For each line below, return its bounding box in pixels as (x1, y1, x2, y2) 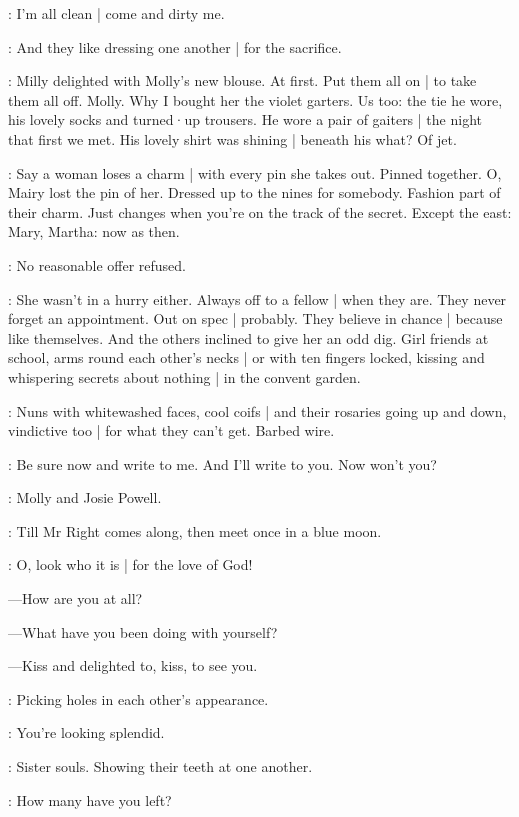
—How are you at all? (8, 588, 143, 609)
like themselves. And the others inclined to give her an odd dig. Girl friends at (8, 327, 489, 348)
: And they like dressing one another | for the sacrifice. (8, 36, 342, 57)
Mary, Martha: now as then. (8, 221, 180, 242)
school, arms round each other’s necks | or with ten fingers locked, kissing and (8, 347, 485, 368)
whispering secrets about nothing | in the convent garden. (8, 366, 361, 387)
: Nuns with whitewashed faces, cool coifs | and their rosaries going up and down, (8, 400, 507, 421)
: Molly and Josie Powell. (8, 487, 162, 508)
